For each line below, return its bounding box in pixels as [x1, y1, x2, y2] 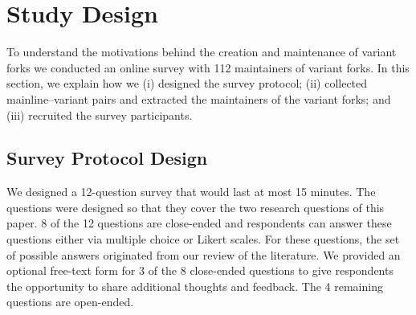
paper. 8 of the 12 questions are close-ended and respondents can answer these [6, 215, 392, 231]
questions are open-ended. [6, 293, 134, 310]
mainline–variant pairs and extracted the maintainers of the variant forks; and [6, 90, 391, 107]
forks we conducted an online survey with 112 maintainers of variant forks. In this [6, 59, 410, 76]
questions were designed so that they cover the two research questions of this [6, 198, 385, 215]
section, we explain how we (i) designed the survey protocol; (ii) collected [6, 75, 368, 92]
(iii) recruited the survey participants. [6, 106, 193, 123]
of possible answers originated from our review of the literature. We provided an [6, 246, 401, 263]
